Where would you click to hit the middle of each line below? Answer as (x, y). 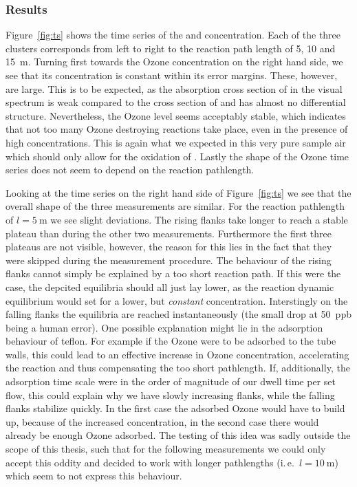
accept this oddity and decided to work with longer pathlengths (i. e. (150, 462)
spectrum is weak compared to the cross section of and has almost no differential (176, 102)
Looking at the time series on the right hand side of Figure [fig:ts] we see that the (178, 192)
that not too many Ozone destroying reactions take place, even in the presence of (177, 129)
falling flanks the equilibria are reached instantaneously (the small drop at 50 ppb (178, 314)
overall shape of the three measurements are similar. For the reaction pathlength (175, 206)
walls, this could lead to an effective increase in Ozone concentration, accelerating (177, 354)
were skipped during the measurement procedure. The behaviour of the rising (169, 260)
